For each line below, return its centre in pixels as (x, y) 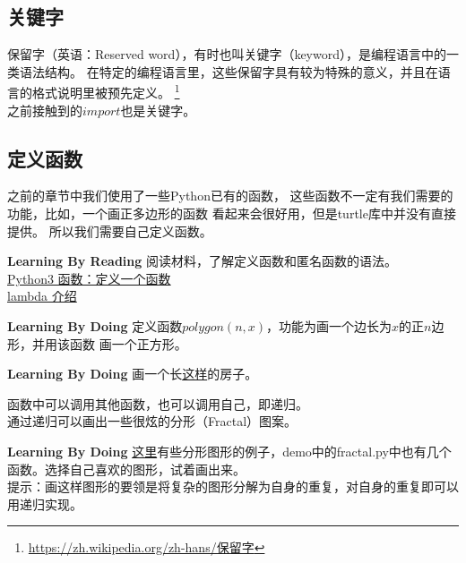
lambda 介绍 (42, 296)
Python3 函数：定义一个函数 (89, 278)
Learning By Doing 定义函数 (95, 326)
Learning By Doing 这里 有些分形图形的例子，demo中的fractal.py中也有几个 (229, 451)
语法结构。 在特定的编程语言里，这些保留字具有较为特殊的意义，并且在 (229, 71)
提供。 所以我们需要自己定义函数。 (110, 230)
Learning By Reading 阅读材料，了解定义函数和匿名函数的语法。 (202, 261)
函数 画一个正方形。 (128, 343)
